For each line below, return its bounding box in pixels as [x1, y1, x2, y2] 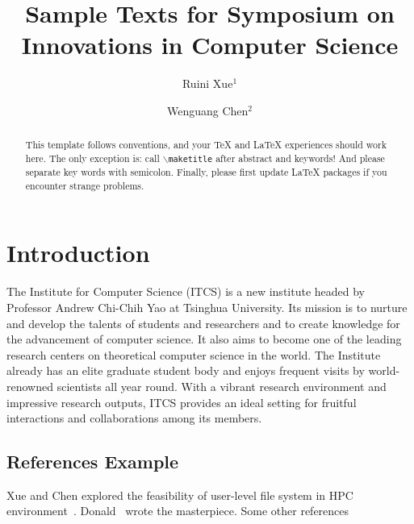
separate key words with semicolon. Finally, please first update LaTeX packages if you [25, 165, 387, 179]
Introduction [6, 236, 150, 269]
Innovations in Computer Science [21, 28, 399, 61]
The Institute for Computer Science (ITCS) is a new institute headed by [6, 283, 366, 300]
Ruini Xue [182, 75, 233, 92]
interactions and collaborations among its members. [6, 410, 262, 426]
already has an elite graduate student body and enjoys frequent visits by [6, 362, 365, 379]
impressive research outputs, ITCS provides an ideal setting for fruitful [6, 393, 357, 410]
